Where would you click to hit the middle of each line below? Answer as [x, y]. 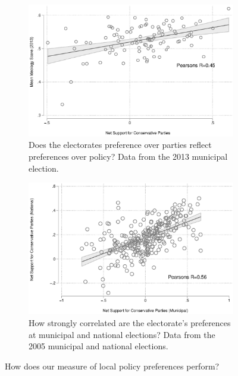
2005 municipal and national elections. [98, 346]
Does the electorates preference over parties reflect [120, 145]
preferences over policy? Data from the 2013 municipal [128, 156]
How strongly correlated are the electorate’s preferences [130, 323]
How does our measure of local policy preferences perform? [112, 366]
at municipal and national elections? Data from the [122, 334]
